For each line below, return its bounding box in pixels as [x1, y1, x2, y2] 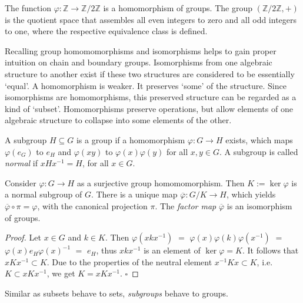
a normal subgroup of [5, 188, 82, 200]
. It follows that [242, 244, 299, 256]
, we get [46, 267, 75, 279]
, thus [96, 244, 117, 256]
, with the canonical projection [37, 199, 148, 212]
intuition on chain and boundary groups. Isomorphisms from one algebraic [5, 56, 272, 68]
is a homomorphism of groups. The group [103, 2, 252, 14]
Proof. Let [5, 231, 41, 243]
